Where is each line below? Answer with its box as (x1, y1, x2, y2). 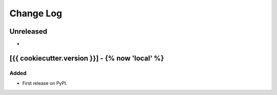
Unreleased (9, 27, 48, 36)
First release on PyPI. (22, 80, 68, 86)
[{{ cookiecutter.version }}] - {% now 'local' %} (9, 54, 164, 62)
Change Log (9, 8, 63, 19)
